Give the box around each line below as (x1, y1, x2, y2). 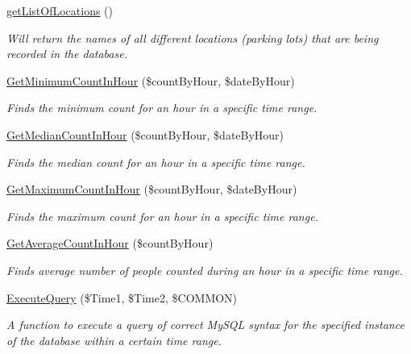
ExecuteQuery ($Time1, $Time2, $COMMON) (6, 289, 238, 306)
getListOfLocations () (6, 2, 114, 19)
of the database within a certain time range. (6, 331, 222, 348)
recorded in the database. (6, 45, 127, 62)
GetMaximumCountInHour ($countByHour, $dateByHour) (6, 181, 297, 198)
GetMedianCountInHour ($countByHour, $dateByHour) (6, 126, 284, 143)
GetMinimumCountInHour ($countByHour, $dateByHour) (6, 72, 295, 89)
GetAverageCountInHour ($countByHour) (6, 235, 214, 252)
